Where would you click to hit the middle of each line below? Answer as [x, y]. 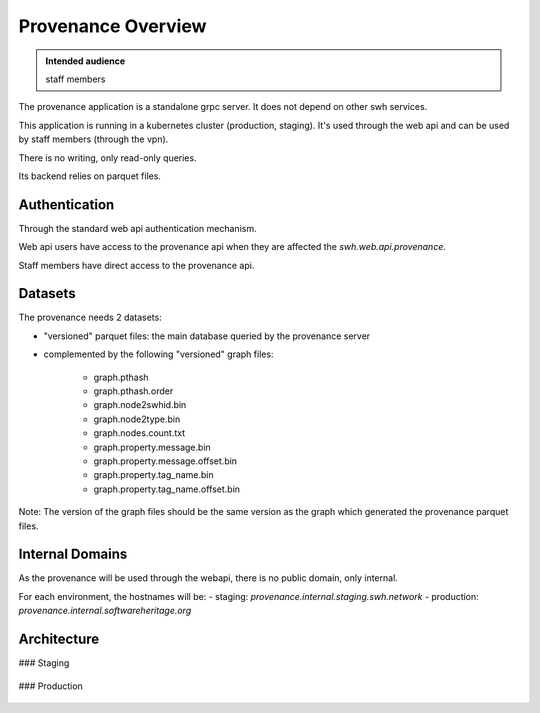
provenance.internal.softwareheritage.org [105, 611]
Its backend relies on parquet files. [90, 176]
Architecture [59, 639]
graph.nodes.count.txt [139, 433]
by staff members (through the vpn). [93, 139]
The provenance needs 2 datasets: [90, 317]
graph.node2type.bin [137, 419]
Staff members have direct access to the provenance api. [136, 265]
